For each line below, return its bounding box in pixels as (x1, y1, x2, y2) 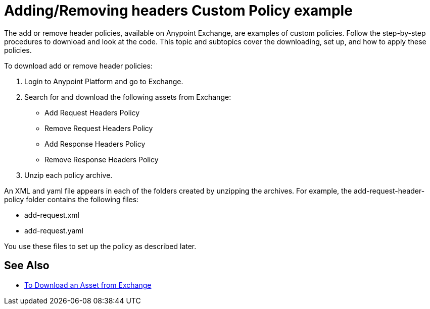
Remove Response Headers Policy (44, 155, 159, 164)
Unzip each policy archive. (24, 170, 113, 179)
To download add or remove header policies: (4, 61, 153, 70)
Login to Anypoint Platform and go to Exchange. (24, 77, 183, 86)
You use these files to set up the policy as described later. (4, 241, 197, 251)
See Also (4, 259, 50, 272)
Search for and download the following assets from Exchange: (24, 92, 231, 101)
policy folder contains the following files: (4, 195, 139, 204)
